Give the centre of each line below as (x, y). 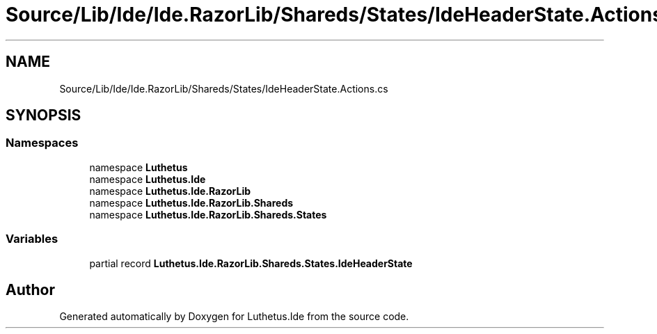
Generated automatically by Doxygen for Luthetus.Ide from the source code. (234, 317)
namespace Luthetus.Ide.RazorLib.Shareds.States (208, 214)
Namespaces (42, 143)
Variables (32, 239)
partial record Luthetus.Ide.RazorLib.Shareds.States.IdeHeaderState (251, 263)
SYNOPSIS (43, 116)
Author (30, 289)
